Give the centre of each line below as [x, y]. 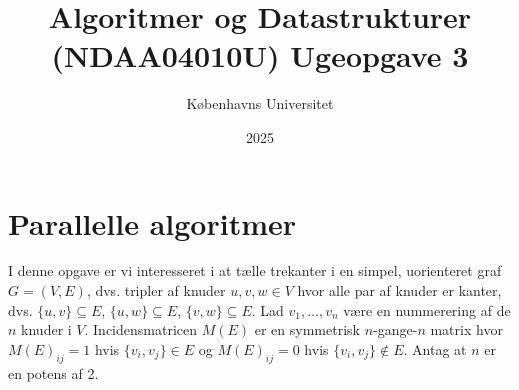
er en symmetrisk [307, 329]
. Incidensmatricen [141, 329]
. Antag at [435, 348]
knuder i [46, 329]
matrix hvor [466, 329]
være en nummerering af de [427, 309]
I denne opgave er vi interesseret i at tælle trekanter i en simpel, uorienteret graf [255, 270]
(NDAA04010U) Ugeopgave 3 [260, 55]
